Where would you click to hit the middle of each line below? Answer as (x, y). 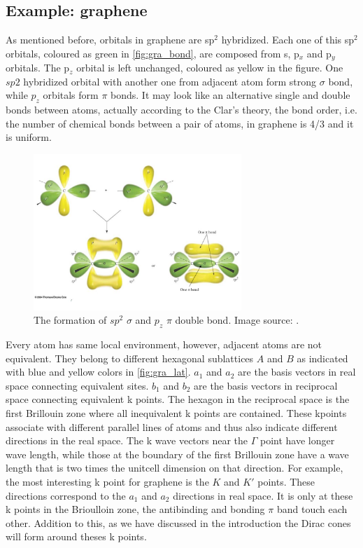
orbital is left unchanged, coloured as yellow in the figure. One (210, 68)
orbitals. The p (38, 68)
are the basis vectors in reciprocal (266, 385)
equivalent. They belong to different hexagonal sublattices (130, 358)
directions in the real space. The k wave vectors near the (127, 440)
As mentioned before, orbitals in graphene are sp (110, 40)
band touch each (312, 509)
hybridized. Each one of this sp (288, 40)
